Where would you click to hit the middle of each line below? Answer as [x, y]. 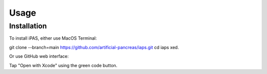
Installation [28, 26]
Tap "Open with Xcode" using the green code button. [63, 65]
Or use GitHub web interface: [39, 56]
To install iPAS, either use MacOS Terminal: [53, 38]
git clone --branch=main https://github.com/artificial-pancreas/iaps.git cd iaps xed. [94, 47]
